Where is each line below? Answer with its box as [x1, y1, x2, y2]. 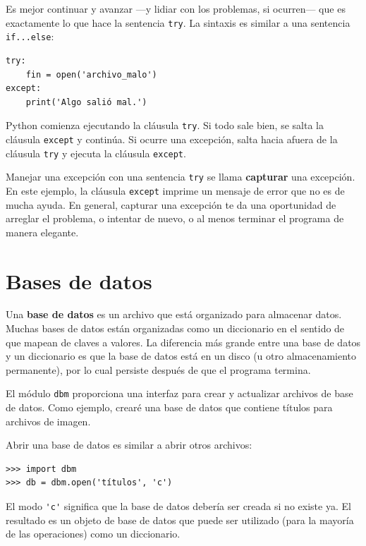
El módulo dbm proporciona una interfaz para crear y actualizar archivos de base [6, 386, 353, 401]
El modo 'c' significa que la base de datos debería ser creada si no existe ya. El [6, 499, 351, 514]
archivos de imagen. [6, 413, 91, 428]
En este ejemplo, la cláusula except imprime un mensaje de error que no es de [6, 183, 345, 198]
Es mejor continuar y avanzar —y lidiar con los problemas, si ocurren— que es [6, 1, 346, 16]
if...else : [6, 29, 54, 44]
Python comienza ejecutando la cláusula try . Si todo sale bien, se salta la [6, 118, 324, 133]
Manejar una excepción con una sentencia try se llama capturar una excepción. [6, 169, 355, 184]
